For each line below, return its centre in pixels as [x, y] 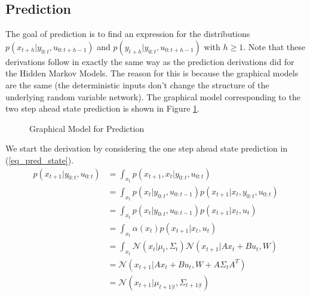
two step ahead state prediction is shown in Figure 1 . [102, 108]
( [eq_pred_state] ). [40, 160]
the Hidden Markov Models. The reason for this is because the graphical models [152, 73]
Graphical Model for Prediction [87, 128]
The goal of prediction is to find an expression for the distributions [128, 34]
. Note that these [274, 46]
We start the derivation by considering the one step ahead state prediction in [147, 148]
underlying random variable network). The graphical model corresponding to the [153, 96]
